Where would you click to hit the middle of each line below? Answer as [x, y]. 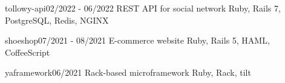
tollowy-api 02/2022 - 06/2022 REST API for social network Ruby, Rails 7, [143, 8]
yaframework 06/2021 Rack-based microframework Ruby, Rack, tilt [128, 72]
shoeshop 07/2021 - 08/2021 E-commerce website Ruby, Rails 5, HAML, [137, 40]
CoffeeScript [28, 52]
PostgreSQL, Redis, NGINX [57, 20]
